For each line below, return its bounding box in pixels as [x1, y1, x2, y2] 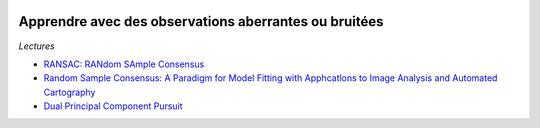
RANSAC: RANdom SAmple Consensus [43, 58, 205, 70]
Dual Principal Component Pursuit [43, 100, 184, 112]
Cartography [43, 86, 96, 98]
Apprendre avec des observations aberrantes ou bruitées [18, 13, 384, 30]
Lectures [18, 40, 55, 52]
